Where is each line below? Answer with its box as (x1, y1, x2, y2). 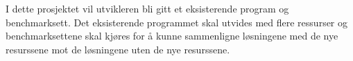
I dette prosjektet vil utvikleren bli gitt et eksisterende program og (6, 1, 289, 15)
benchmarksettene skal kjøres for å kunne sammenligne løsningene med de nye (6, 28, 338, 43)
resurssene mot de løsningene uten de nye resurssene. (6, 42, 230, 56)
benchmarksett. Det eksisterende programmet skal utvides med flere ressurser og (6, 15, 348, 29)
